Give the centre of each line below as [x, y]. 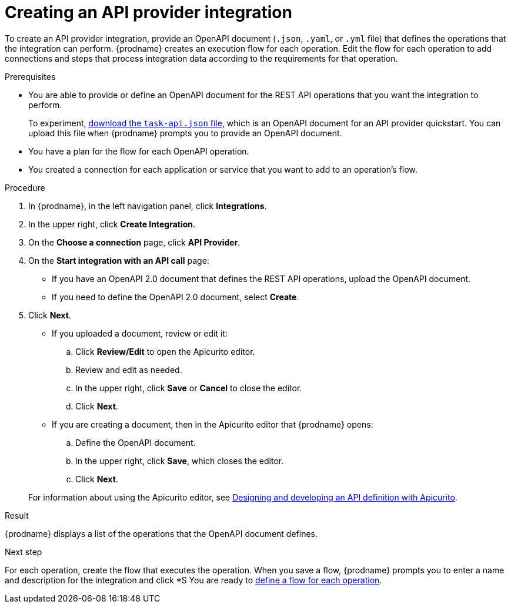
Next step [24, 552]
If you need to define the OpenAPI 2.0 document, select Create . [176, 297]
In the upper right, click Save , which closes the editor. [180, 461]
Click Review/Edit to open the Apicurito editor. [165, 351]
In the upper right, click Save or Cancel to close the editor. [189, 388]
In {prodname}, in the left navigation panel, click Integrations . [148, 206]
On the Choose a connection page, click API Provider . [134, 242]
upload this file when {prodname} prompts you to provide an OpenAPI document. [185, 133]
